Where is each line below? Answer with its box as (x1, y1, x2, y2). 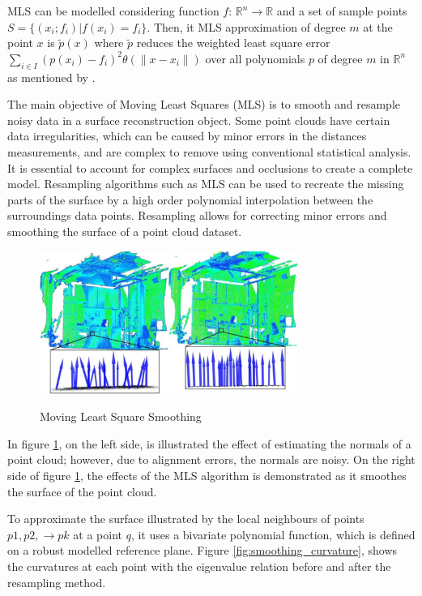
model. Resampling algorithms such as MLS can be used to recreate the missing (7, 175, 404, 192)
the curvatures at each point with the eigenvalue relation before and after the (7, 558, 391, 575)
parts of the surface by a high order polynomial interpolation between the (7, 191, 373, 208)
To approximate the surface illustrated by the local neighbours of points (7, 510, 364, 527)
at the (363, 18, 393, 35)
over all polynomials (205, 49, 305, 66)
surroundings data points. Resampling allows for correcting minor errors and (7, 207, 387, 224)
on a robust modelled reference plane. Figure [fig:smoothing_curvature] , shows (7, 542, 398, 559)
